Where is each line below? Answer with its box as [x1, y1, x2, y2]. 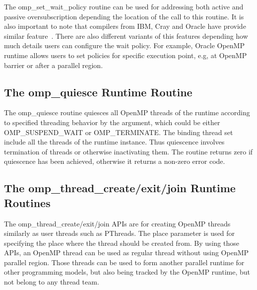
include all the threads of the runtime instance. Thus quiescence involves [4, 137, 225, 147]
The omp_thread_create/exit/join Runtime [4, 180, 236, 196]
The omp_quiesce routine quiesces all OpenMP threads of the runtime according [4, 107, 250, 118]
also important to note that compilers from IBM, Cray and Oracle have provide [4, 21, 246, 31]
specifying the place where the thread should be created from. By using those [4, 237, 239, 248]
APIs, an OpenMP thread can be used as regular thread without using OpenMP [4, 247, 249, 258]
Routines [4, 195, 51, 210]
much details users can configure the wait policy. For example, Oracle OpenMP [4, 40, 245, 51]
